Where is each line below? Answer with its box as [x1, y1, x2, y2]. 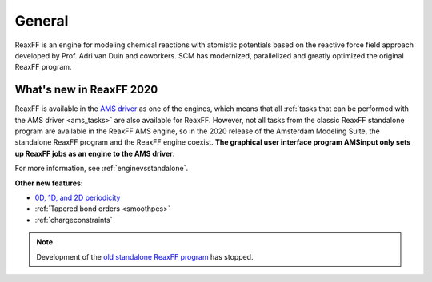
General [14, 12, 69, 30]
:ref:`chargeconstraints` [34, 215, 113, 224]
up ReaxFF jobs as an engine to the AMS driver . [14, 149, 175, 158]
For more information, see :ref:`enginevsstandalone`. [14, 164, 188, 173]
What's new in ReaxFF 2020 [14, 83, 158, 97]
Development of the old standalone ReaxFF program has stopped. [36, 252, 254, 261]
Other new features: [14, 178, 84, 188]
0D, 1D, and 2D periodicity [34, 193, 121, 202]
